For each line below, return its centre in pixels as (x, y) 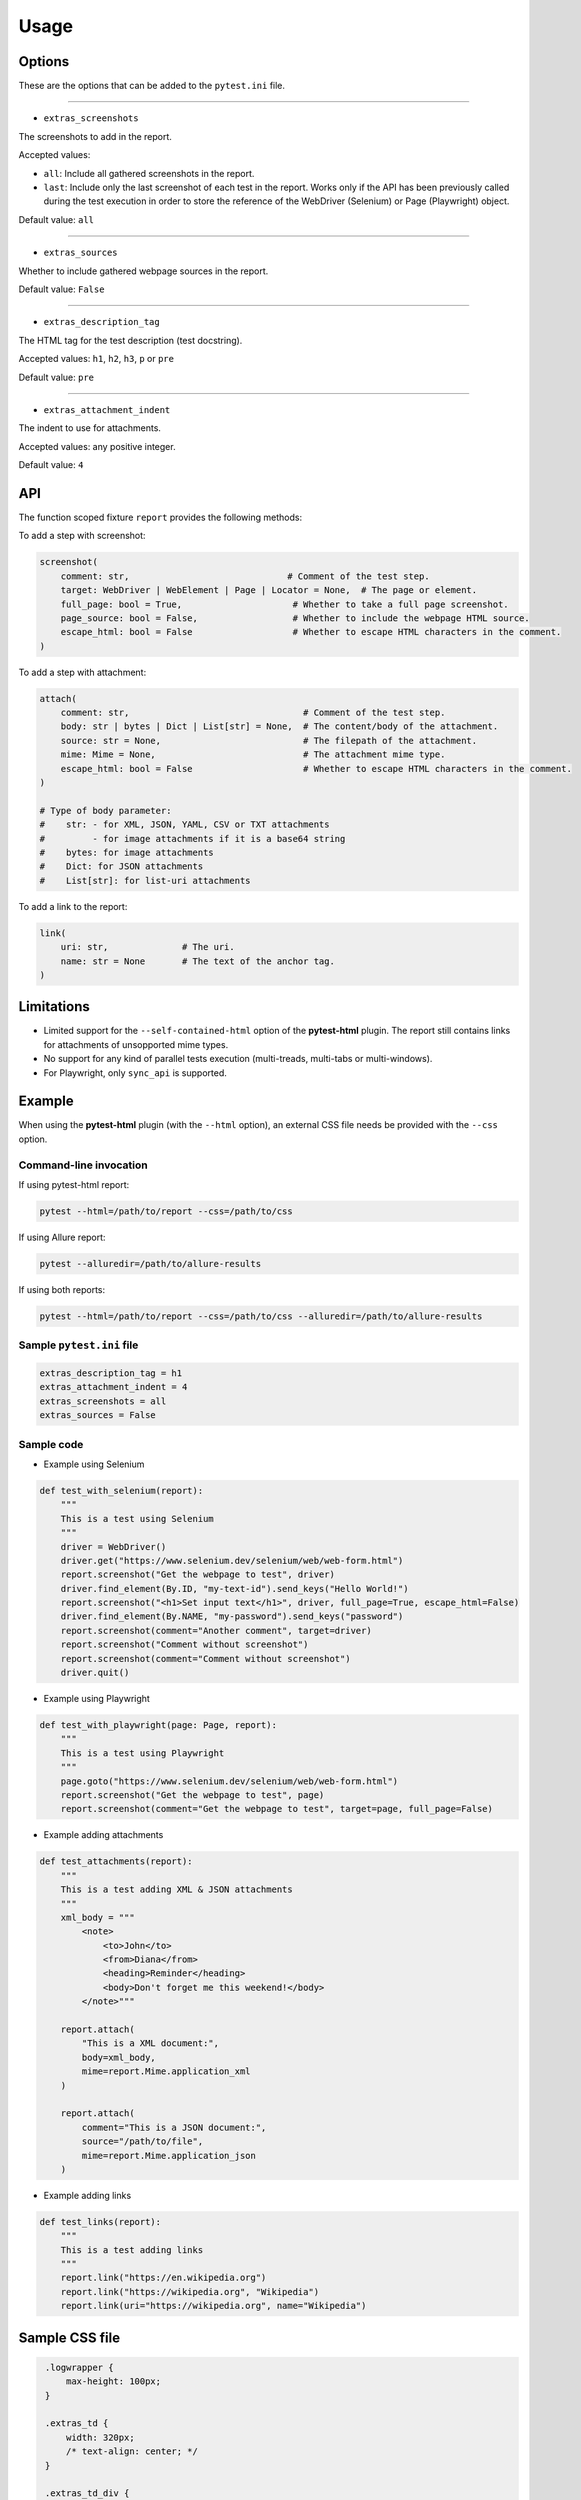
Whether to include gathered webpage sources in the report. (143, 271)
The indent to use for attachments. (90, 428)
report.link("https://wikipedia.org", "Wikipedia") (190, 2291)
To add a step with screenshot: (82, 536)
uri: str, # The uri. (147, 947)
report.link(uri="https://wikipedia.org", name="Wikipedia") (213, 2306)
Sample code (51, 1444)
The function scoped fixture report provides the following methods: (160, 517)
